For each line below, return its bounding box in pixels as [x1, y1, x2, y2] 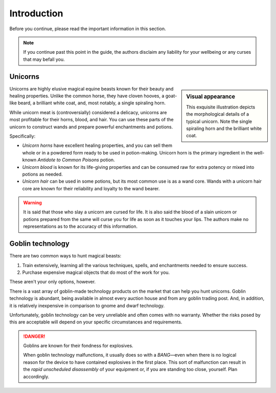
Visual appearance [186, 93, 235, 100]
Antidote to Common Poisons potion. [37, 157, 115, 163]
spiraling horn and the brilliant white [186, 125, 262, 132]
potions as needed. [22, 171, 63, 177]
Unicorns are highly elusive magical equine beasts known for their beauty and [9, 85, 174, 92]
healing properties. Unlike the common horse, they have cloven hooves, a [9, 93, 165, 99]
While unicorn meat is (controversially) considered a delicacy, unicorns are [9, 109, 167, 115]
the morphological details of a [186, 111, 249, 117]
